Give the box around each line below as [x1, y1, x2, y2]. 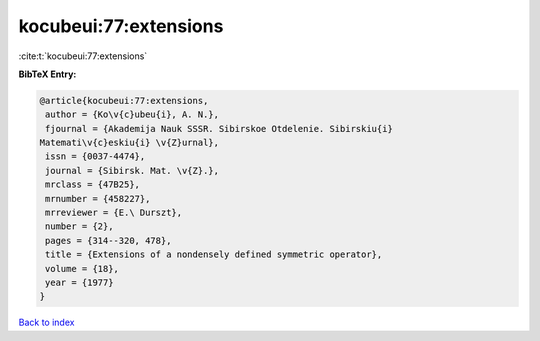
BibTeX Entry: [18, 68, 77, 80]
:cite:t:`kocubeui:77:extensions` [18, 50, 148, 62]
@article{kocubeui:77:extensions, [39, 95, 209, 106]
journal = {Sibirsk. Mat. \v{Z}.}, [45, 165, 220, 176]
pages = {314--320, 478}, [45, 235, 172, 246]
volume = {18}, [45, 263, 120, 274]
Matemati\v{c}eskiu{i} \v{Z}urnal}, [39, 137, 220, 149]
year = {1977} [45, 277, 114, 288]
